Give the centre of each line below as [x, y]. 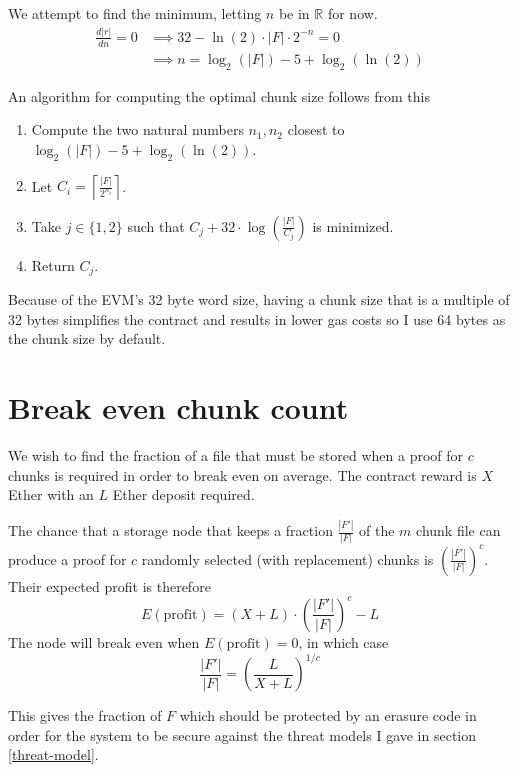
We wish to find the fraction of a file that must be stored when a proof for [236, 454]
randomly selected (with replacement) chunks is [287, 558]
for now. [352, 13]
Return [53, 264]
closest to [316, 129]
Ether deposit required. [183, 494]
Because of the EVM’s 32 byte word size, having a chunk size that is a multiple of [259, 299]
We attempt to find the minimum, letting [135, 13]
